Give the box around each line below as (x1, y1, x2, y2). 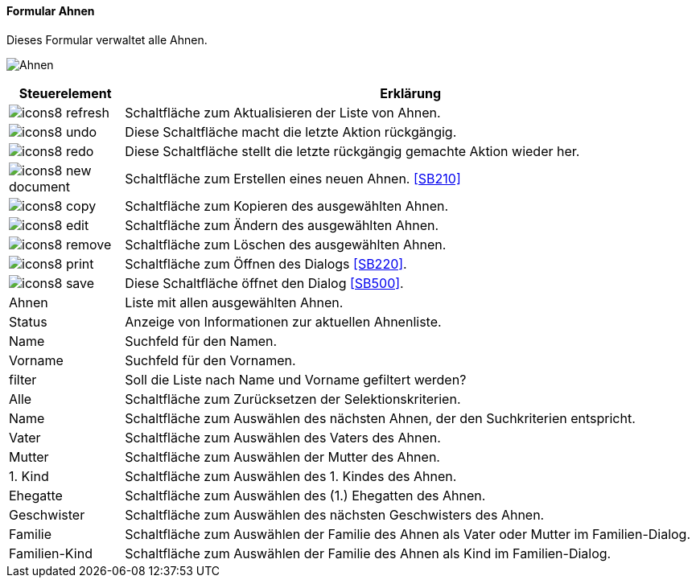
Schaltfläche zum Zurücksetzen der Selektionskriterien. (125, 390, 461, 407)
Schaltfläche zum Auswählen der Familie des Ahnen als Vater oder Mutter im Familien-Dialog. (125, 525, 691, 542)
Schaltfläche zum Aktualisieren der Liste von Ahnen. (125, 104, 441, 121)
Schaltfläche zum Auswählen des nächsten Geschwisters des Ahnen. (125, 506, 545, 523)
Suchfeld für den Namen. (125, 332, 278, 349)
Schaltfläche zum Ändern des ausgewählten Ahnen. (125, 216, 439, 233)
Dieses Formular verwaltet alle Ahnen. (6, 32, 208, 47)
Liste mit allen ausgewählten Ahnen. (125, 294, 344, 311)
